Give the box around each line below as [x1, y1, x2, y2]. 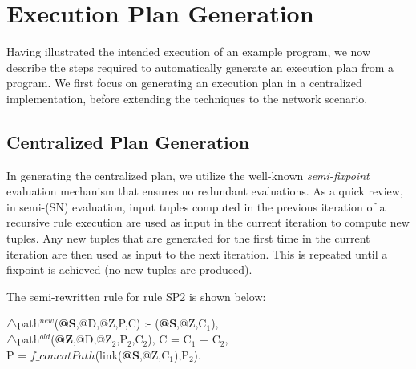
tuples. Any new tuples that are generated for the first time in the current [6, 230, 370, 247]
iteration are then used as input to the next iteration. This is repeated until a [6, 245, 388, 262]
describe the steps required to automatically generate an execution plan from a [6, 58, 394, 75]
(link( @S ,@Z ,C [95, 346, 170, 363]
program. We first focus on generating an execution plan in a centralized [6, 74, 362, 91]
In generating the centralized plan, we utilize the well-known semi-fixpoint [6, 166, 370, 183]
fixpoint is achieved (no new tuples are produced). [6, 261, 252, 278]
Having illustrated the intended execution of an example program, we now [6, 43, 371, 60]
